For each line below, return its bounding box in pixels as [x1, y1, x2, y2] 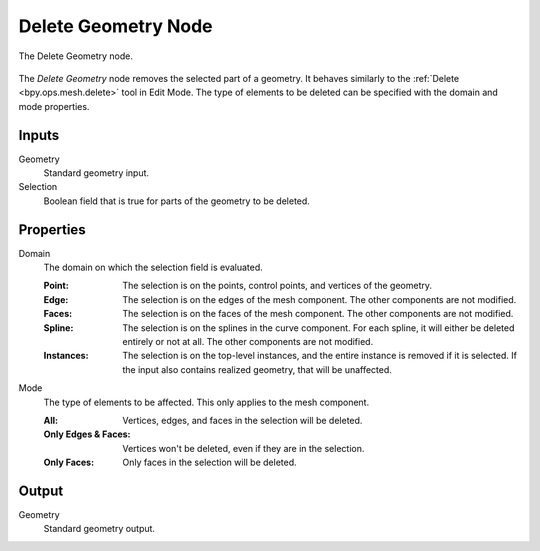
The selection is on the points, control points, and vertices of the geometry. [122, 280, 432, 292]
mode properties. [18, 100, 90, 112]
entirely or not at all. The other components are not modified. [122, 336, 374, 348]
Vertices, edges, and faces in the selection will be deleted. [122, 415, 363, 426]
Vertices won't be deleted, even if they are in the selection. [122, 442, 365, 454]
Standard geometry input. [43, 167, 150, 179]
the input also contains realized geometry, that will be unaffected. [122, 363, 392, 375]
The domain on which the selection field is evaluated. [43, 261, 264, 274]
